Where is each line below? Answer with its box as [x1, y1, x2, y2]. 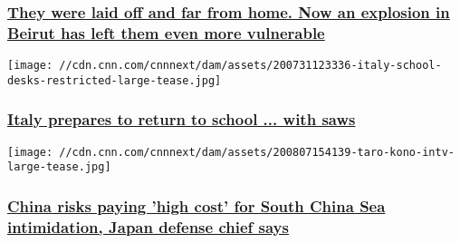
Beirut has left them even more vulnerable [7, 21, 325, 44]
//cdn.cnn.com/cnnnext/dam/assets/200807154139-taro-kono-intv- [59, 145, 455, 159]
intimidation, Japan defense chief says [7, 215, 289, 238]
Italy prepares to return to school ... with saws [7, 108, 356, 131]
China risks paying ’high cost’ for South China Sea [7, 194, 386, 217]
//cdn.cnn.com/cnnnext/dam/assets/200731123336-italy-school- [59, 59, 442, 73]
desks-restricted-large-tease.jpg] [7, 73, 222, 87]
